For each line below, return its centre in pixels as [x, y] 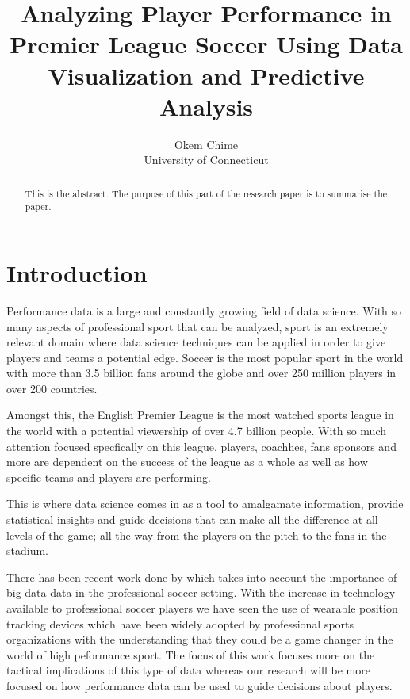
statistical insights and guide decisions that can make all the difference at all [192, 519]
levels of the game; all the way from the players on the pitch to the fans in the [197, 535]
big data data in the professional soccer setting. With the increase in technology [201, 592]
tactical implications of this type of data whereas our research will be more [188, 670]
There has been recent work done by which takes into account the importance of [202, 577]
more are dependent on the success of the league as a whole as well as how [187, 462]
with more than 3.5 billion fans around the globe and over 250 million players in [201, 373]
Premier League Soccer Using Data [206, 44]
